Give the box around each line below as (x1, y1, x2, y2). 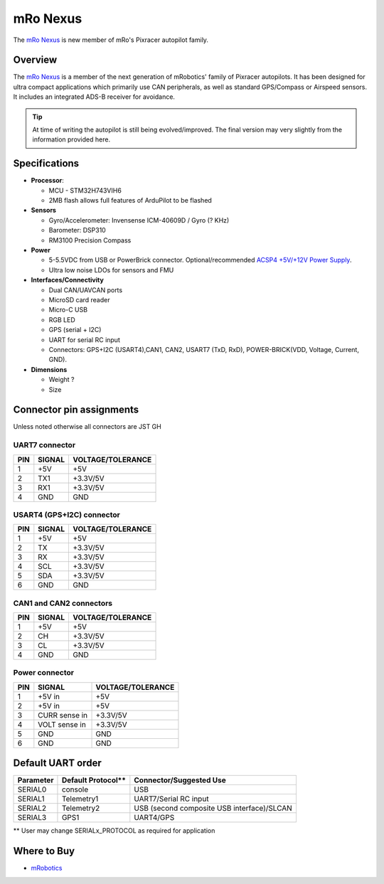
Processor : (31, 176, 64, 185)
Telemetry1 (61, 794, 99, 804)
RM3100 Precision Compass (48, 235, 132, 245)
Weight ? (48, 376, 75, 384)
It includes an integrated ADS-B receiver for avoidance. (13, 92, 176, 101)
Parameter (17, 775, 54, 785)
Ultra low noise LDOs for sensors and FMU (48, 265, 174, 274)
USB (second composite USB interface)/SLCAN (134, 804, 293, 814)
